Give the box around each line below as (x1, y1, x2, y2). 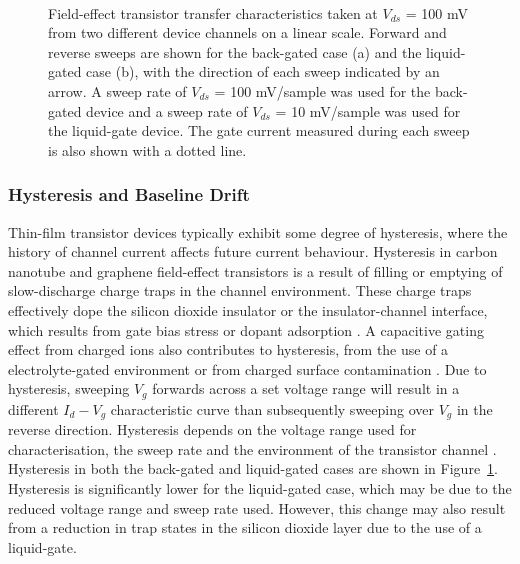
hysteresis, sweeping (8, 378, 130, 399)
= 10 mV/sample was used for (275, 100, 461, 121)
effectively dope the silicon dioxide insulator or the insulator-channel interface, (8, 299, 488, 320)
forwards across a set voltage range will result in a (152, 378, 460, 399)
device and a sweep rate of (86, 100, 248, 121)
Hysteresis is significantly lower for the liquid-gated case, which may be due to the (8, 478, 512, 498)
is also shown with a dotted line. (48, 139, 247, 160)
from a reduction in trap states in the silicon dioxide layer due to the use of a (8, 517, 482, 538)
